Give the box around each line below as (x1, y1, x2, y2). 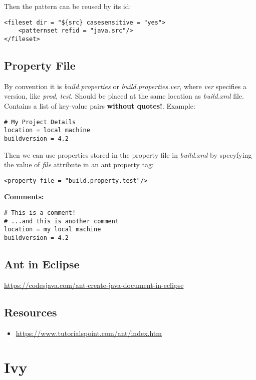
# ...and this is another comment (4, 217, 119, 225)
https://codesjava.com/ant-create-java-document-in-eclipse (4, 279, 184, 290)
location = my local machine (4, 226, 101, 233)
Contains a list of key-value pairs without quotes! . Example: (4, 100, 195, 111)
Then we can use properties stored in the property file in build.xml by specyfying (4, 149, 252, 160)
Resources (4, 304, 57, 319)
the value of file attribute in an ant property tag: (4, 159, 154, 170)
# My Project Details (4, 118, 76, 126)
